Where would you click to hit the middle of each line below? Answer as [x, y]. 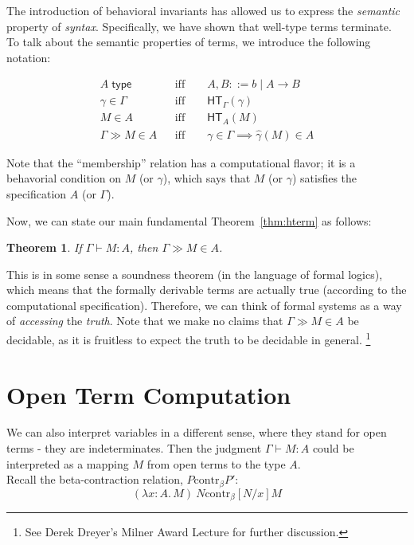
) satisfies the [324, 178]
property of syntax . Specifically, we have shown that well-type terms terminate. [199, 26]
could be [333, 448]
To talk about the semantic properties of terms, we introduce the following [189, 42]
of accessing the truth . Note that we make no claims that [145, 321]
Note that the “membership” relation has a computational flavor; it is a [181, 162]
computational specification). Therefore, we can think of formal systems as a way [204, 305]
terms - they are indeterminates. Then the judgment [134, 448]
